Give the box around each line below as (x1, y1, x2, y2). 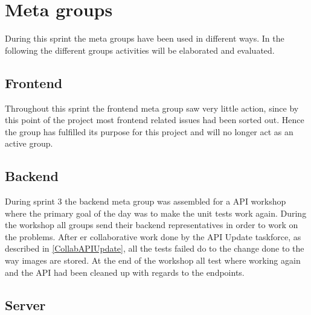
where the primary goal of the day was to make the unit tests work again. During (5, 206, 307, 219)
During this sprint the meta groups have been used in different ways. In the (5, 32, 284, 45)
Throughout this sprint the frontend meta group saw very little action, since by (5, 101, 299, 114)
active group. (5, 137, 53, 150)
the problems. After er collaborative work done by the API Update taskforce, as (5, 230, 301, 243)
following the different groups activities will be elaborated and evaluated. (5, 43, 275, 56)
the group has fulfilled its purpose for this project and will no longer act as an (5, 125, 293, 138)
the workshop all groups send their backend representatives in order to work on (5, 218, 298, 231)
